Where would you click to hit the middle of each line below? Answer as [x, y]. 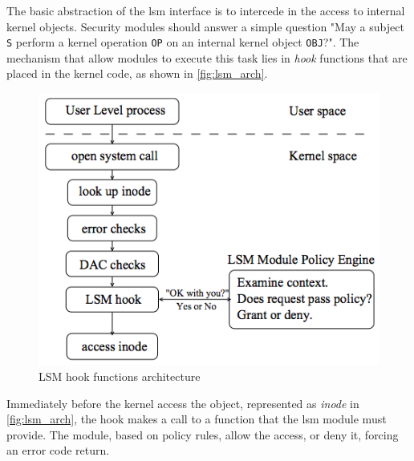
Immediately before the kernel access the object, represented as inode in [183, 403]
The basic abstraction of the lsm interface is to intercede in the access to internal [206, 10]
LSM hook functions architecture [120, 376]
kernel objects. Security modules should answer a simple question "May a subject [205, 26]
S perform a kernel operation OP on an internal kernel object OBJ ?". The [183, 42]
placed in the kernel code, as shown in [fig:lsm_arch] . [137, 73]
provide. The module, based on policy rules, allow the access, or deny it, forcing [203, 434]
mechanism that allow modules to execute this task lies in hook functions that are [207, 57]
